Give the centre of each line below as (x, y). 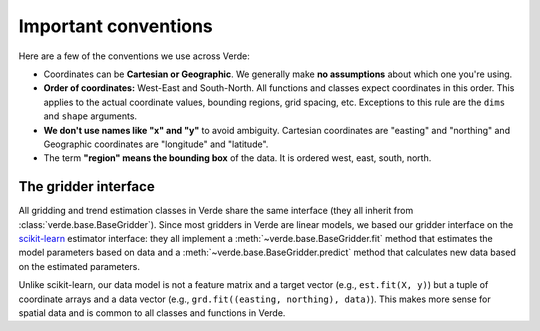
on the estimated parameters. (79, 266)
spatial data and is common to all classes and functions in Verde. (152, 312)
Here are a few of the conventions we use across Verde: (134, 56)
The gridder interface (86, 186)
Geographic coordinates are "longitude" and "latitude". (156, 144)
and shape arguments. (90, 116)
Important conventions (116, 26)
